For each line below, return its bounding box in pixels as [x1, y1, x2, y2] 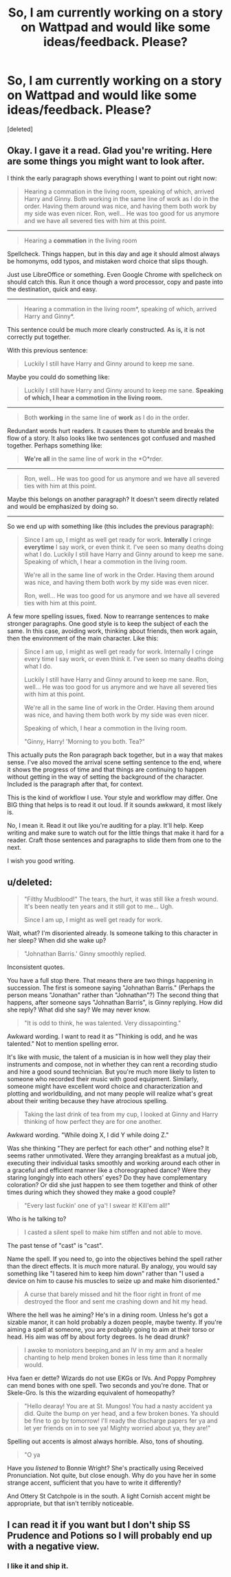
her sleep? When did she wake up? [7, 936, 107, 944]
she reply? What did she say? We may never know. [7, 1005, 151, 1014]
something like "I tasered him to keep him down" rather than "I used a [7, 1269, 204, 1277]
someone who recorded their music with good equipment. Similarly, [7, 1074, 199, 1083]
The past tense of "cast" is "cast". [7, 1241, 103, 1249]
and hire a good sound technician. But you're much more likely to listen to [7, 1067, 216, 1076]
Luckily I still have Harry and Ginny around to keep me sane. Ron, [23, 675, 209, 683]
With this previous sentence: [7, 346, 88, 354]
